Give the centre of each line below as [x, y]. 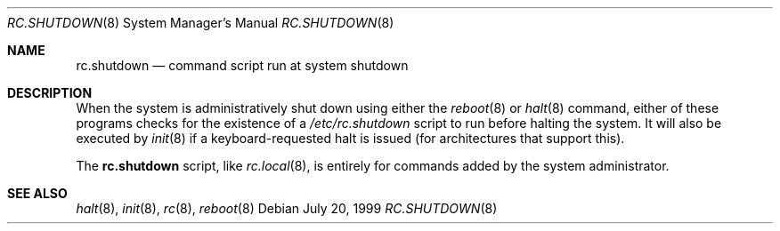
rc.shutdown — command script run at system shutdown [242, 65]
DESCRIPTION [50, 93]
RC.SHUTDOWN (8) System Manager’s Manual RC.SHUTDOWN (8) [201, 23]
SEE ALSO [37, 193]
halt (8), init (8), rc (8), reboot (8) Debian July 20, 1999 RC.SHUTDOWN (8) [287, 208]
